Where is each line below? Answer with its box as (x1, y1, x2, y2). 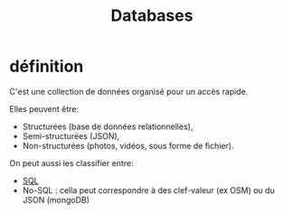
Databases (110, 5, 194, 26)
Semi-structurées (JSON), (22, 130, 120, 141)
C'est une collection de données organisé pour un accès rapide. (9, 86, 249, 97)
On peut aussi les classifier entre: (9, 157, 134, 168)
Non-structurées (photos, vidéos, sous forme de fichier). (22, 140, 234, 151)
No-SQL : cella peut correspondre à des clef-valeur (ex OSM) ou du (22, 184, 275, 195)
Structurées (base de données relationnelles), (22, 121, 194, 132)
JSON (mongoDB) (22, 194, 90, 205)
